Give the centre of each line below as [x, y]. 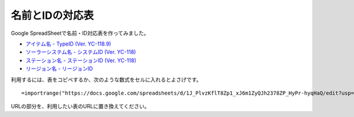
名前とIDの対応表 [53, 15]
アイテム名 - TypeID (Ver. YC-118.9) [68, 44]
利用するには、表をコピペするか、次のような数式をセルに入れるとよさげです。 [106, 79]
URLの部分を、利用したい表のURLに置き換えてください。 [80, 106]
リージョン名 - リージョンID [59, 69]
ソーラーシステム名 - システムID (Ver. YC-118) [81, 52]
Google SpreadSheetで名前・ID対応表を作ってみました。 [80, 33]
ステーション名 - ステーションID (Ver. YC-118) [81, 60]
